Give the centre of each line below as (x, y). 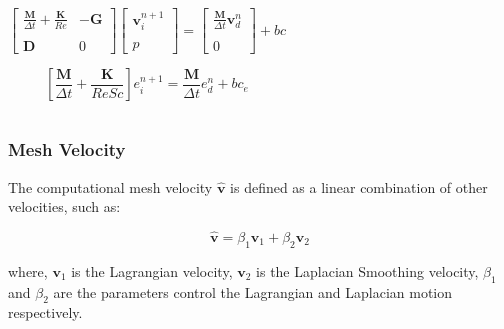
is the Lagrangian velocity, (152, 270)
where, (28, 270)
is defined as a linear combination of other (359, 186)
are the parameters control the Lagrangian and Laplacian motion (253, 291)
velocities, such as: (64, 206)
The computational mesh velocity (110, 186)
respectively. (45, 312)
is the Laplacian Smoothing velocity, (367, 270)
